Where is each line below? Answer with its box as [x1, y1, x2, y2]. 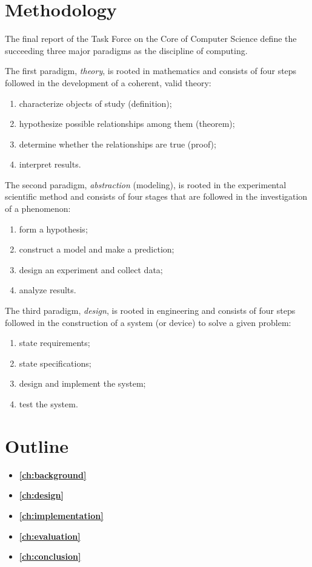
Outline [5, 433, 69, 458]
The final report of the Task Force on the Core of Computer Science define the [5, 32, 297, 45]
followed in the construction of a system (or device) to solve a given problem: [5, 316, 291, 328]
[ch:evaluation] [19, 529, 81, 542]
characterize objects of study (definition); [19, 97, 172, 109]
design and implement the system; [19, 377, 146, 390]
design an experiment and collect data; [19, 263, 163, 276]
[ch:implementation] [19, 509, 104, 521]
